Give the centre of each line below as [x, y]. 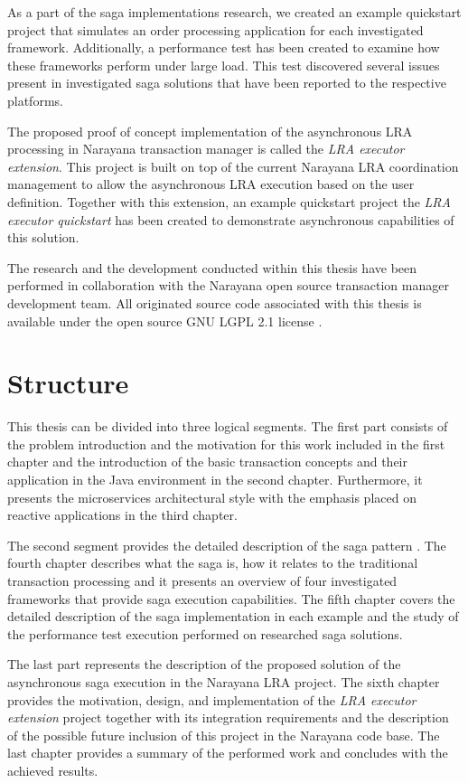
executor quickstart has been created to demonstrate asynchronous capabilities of [231, 219]
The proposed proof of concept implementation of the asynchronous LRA [210, 131]
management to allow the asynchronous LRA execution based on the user [211, 184]
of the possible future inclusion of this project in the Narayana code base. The [224, 735]
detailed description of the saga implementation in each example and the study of [233, 616]
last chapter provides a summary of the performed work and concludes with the [228, 753]
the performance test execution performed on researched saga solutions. [205, 633]
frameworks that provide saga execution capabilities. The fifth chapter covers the [231, 598]
